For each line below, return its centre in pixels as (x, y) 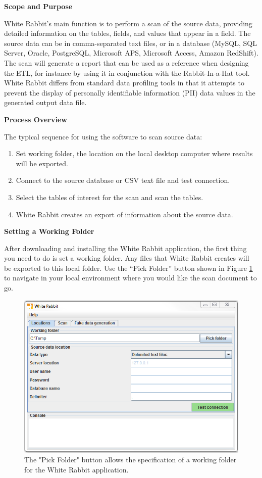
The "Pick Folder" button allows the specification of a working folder (130, 460)
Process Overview (36, 119)
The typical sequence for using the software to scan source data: (103, 136)
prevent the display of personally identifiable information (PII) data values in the (130, 92)
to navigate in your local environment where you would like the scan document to (130, 278)
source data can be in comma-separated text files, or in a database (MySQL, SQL (130, 43)
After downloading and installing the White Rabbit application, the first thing (125, 248)
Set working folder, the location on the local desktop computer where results (134, 153)
